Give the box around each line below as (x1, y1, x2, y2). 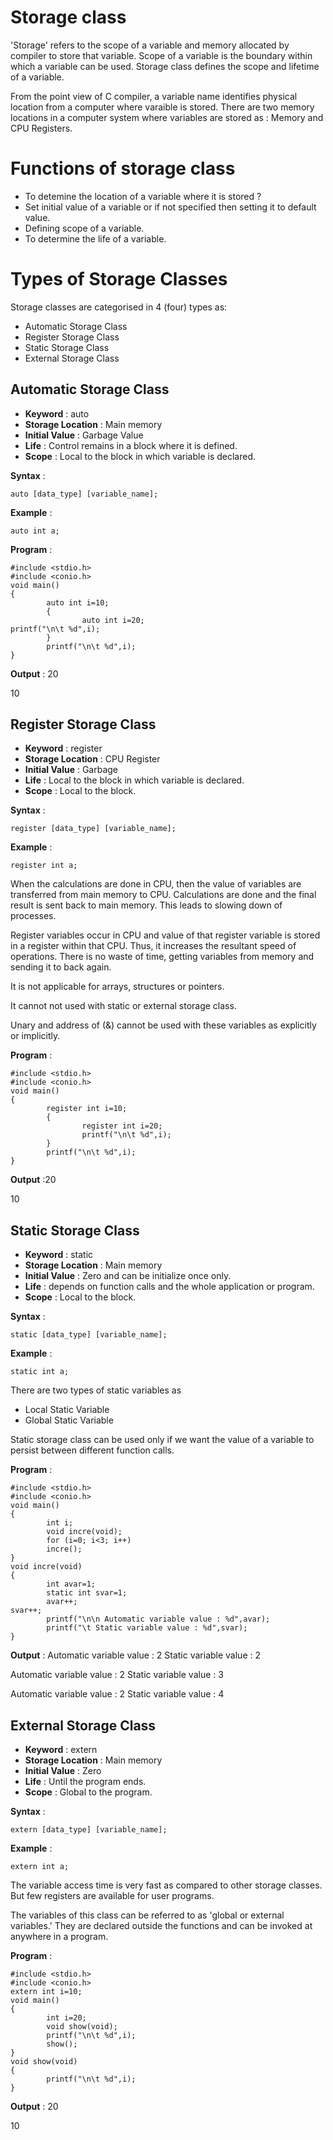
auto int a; (10, 526, 60, 536)
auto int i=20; (81, 615, 145, 625)
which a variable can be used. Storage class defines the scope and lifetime (10, 60, 320, 72)
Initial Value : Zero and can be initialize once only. (24, 1270, 232, 1282)
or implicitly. (10, 1030, 61, 1042)
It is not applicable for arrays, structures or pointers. (10, 981, 225, 993)
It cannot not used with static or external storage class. (10, 1000, 237, 1012)
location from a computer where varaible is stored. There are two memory (10, 101, 315, 113)
